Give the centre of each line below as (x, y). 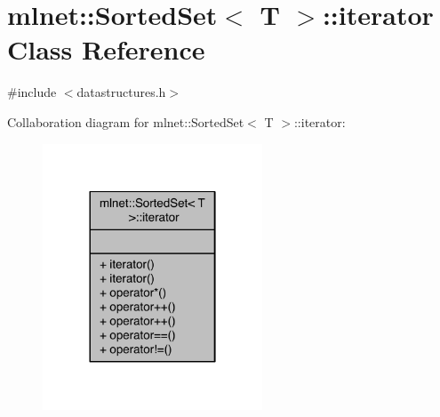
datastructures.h (121, 92)
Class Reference (106, 49)
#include (32, 92)
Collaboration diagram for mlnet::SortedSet (126, 121)
